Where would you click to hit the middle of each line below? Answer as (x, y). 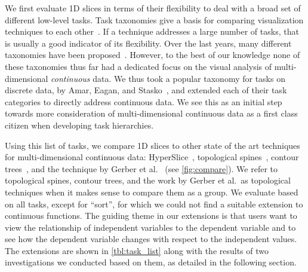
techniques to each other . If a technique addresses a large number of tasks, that (152, 31)
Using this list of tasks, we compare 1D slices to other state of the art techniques (153, 145)
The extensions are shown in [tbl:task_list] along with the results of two (137, 250)
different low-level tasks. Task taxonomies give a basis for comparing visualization (154, 19)
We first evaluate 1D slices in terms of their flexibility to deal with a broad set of (153, 8)
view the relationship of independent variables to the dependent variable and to (150, 227)
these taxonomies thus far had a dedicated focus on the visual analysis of (138, 66)
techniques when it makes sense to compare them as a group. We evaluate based (152, 192)
